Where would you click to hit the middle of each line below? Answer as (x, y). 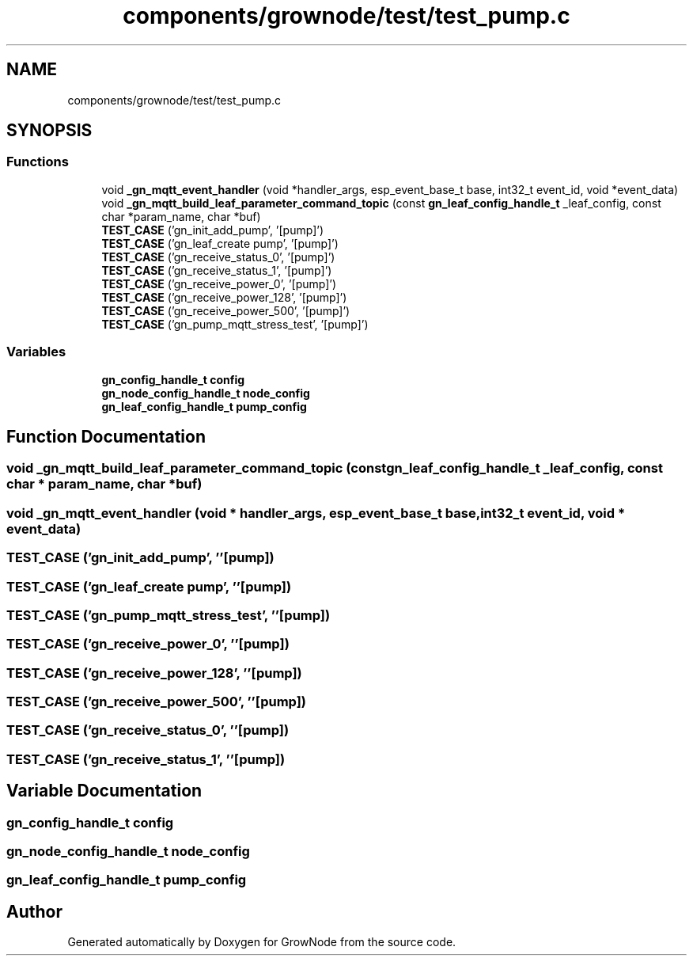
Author (34, 911)
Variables (36, 352)
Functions (38, 162)
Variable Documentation (104, 791)
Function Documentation (106, 436)
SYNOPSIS (49, 131)
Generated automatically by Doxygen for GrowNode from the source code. (262, 942)
